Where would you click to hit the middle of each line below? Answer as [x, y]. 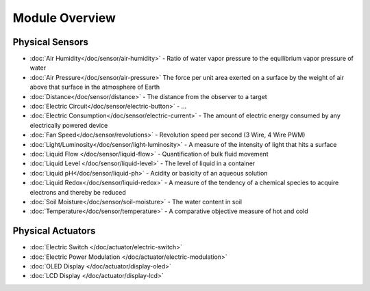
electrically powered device [69, 125]
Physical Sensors [51, 42]
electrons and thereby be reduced [78, 192]
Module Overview [64, 18]
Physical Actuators [54, 231]
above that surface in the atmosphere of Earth [95, 87]
